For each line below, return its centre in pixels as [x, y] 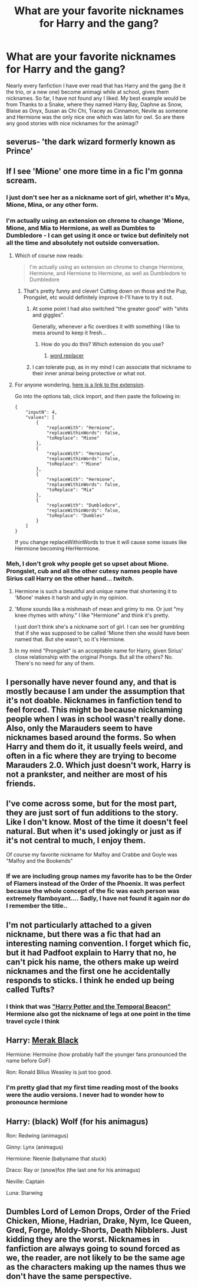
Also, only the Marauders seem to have [80, 728]
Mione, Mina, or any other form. [52, 204]
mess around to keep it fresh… [69, 333]
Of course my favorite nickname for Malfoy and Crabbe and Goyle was [92, 854]
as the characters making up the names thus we [96, 1267]
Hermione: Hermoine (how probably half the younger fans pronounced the [96, 1054]
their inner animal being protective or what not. [89, 373]
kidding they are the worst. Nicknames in [83, 1239]
